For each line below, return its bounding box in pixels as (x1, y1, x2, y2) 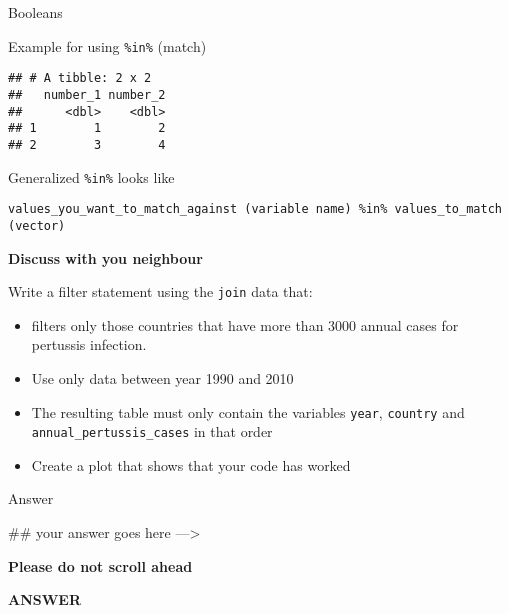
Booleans (8, 2, 63, 22)
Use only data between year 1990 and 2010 (31, 367, 294, 388)
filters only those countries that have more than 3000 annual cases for (31, 314, 459, 335)
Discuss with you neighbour (8, 247, 203, 268)
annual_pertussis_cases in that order (31, 421, 273, 442)
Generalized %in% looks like (8, 166, 175, 187)
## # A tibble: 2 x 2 (8, 71, 152, 86)
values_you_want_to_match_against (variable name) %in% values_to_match (8, 202, 502, 217)
